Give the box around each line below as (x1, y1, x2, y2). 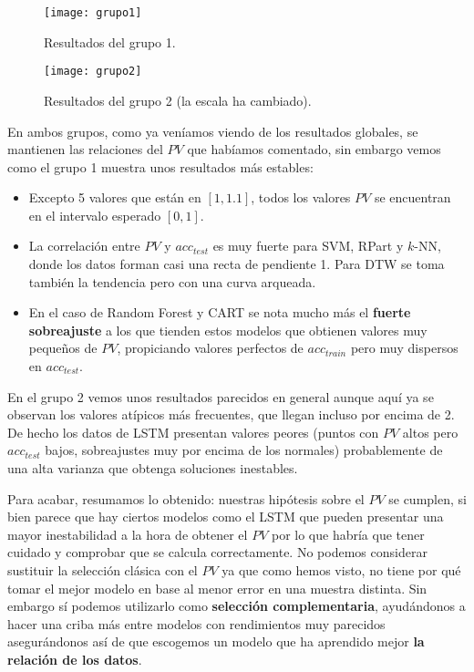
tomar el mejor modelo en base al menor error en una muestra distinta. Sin (7, 578, 428, 597)
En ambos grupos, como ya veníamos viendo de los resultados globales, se (7, 121, 418, 140)
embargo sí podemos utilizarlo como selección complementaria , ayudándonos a (7, 596, 466, 615)
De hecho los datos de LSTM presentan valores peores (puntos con (7, 422, 379, 441)
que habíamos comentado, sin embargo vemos (187, 140, 441, 159)
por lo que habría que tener (271, 524, 425, 543)
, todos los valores (251, 188, 351, 207)
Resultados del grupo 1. (44, 32, 176, 51)
